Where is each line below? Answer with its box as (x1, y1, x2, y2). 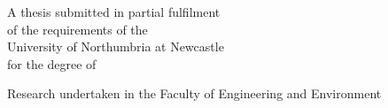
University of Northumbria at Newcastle (7, 37, 224, 56)
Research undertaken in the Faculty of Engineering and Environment (7, 84, 382, 103)
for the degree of (7, 54, 97, 73)
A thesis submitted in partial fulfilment (7, 3, 221, 20)
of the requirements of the (7, 19, 148, 38)
